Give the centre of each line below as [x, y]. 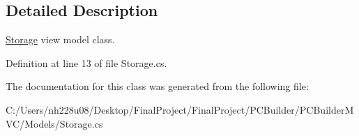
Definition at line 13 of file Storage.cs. [86, 62]
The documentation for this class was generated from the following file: [157, 86]
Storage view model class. [60, 39]
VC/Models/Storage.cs [54, 123]
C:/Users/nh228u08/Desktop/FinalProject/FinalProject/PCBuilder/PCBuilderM [180, 109]
